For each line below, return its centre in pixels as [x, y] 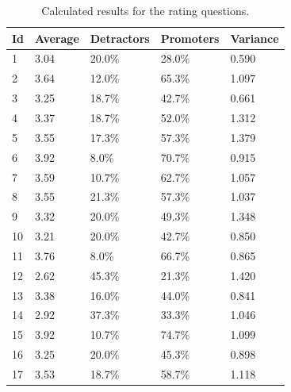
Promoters [190, 38]
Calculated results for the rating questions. [145, 10]
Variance [255, 38]
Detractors [120, 38]
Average [57, 38]
